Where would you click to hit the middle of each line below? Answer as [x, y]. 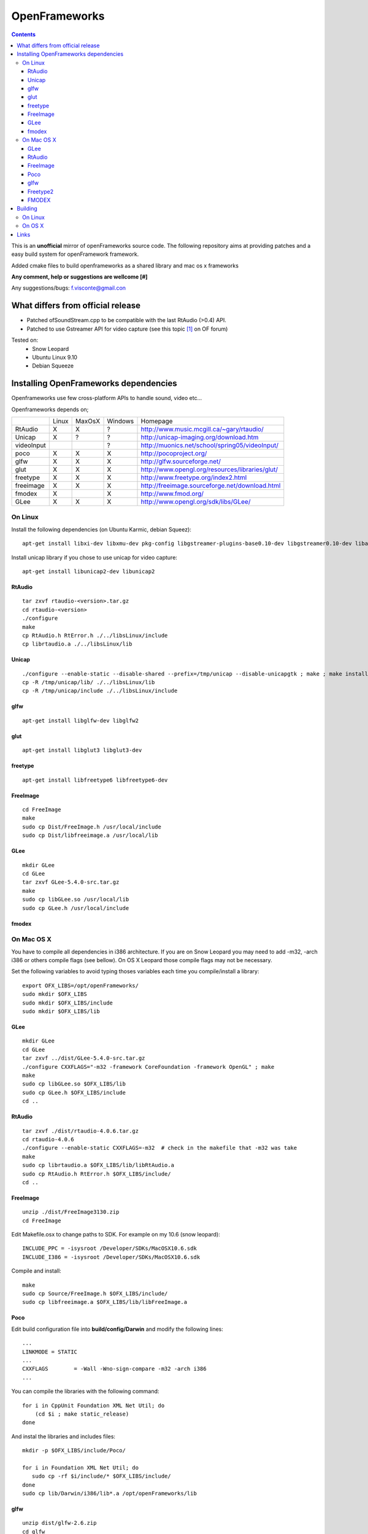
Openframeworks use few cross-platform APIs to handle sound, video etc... [107, 398]
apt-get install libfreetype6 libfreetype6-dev [95, 780]
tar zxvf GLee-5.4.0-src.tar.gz [71, 882]
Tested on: [25, 340]
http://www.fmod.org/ [172, 494]
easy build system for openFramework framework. [75, 254]
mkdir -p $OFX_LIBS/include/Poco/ [74, 1451]
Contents [24, 34]
